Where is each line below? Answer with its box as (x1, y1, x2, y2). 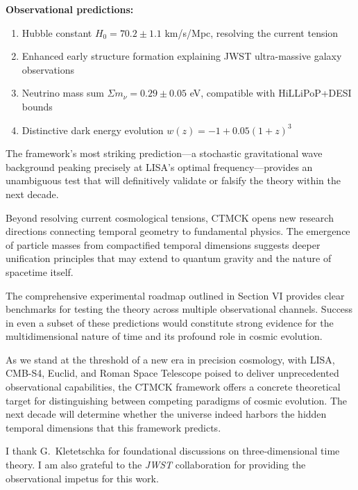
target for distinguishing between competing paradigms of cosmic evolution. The (6, 393, 347, 407)
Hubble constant (22, 25, 92, 40)
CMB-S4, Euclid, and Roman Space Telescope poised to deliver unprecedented (6, 366, 339, 380)
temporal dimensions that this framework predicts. (6, 420, 221, 434)
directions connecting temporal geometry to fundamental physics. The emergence (6, 224, 350, 238)
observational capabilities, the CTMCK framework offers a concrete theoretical (6, 379, 341, 394)
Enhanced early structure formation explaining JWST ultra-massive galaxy (22, 49, 342, 63)
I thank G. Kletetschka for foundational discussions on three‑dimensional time (6, 443, 340, 458)
